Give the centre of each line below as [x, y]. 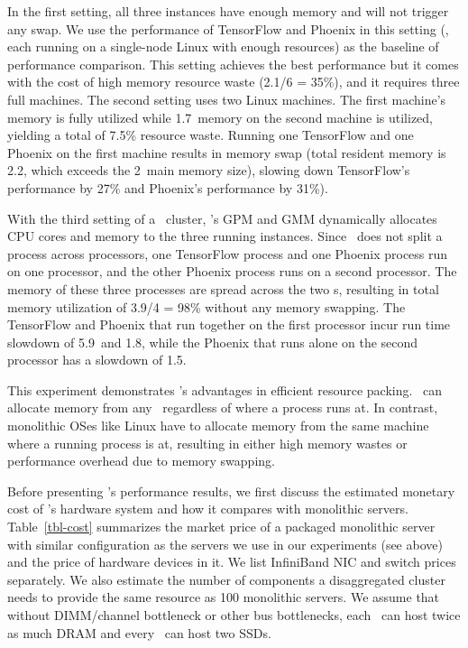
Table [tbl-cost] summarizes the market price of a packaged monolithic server [221, 527]
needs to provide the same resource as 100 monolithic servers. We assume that [224, 597]
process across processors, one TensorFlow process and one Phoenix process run [228, 253]
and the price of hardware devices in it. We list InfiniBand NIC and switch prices [232, 562]
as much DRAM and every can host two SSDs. [139, 632]
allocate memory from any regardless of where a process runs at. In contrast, [223, 407]
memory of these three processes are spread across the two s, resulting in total [223, 288]
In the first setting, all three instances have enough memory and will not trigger [228, 11]
